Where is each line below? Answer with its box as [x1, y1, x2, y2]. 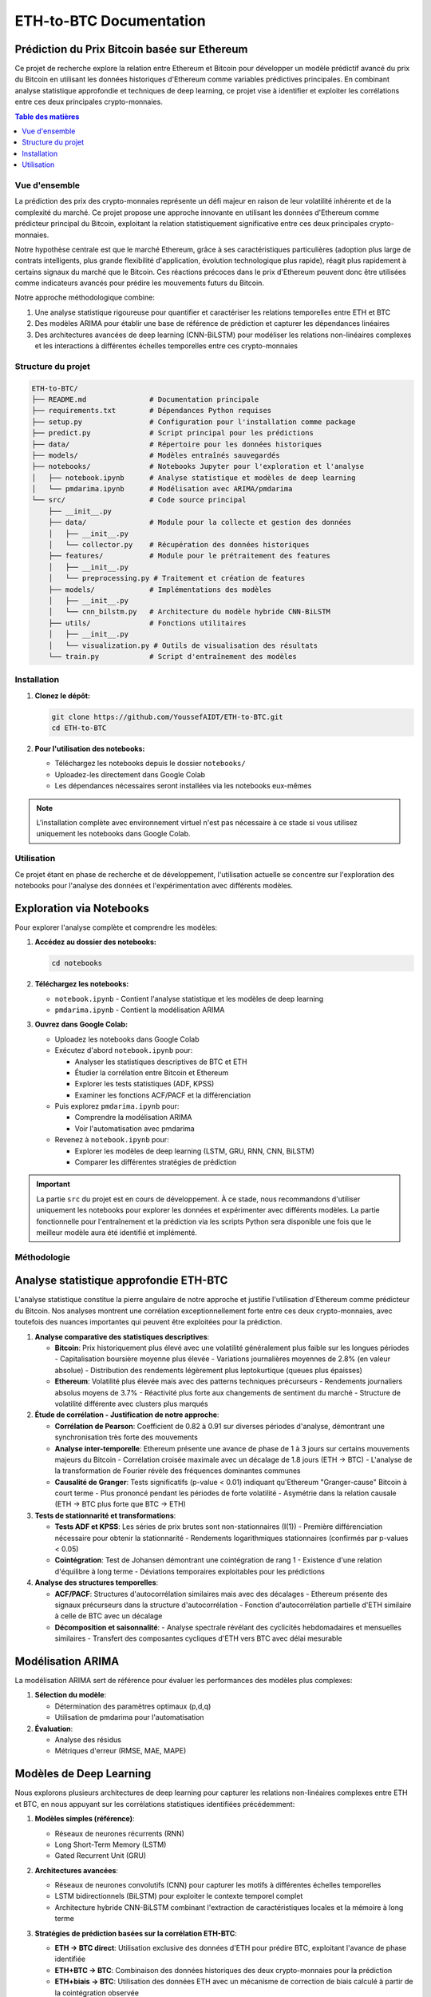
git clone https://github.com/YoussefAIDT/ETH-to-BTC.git [51, 712, 283, 721]
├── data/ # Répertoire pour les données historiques [31, 439, 322, 449]
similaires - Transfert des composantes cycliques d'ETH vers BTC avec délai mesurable [54, 1634, 342, 1643]
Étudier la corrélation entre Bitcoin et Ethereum [74, 1067, 229, 1078]
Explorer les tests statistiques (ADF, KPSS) [74, 1079, 215, 1089]
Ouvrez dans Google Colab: [34, 1019, 128, 1030]
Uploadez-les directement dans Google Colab [54, 769, 206, 779]
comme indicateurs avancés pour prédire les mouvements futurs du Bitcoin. [14, 278, 265, 288]
